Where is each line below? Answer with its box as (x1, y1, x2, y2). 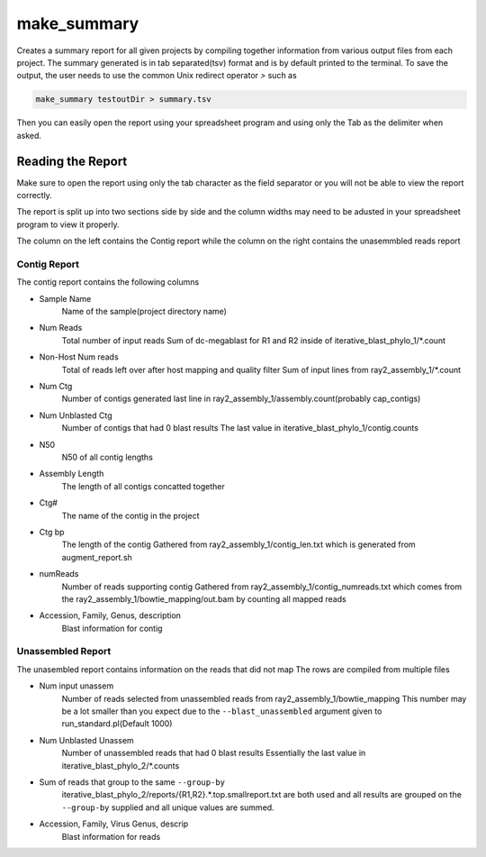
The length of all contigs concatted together (61, 480, 225, 491)
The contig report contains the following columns (16, 277, 200, 287)
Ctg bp (39, 526, 65, 537)
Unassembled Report (16, 645, 112, 658)
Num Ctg (39, 381, 73, 392)
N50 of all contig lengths (61, 451, 153, 462)
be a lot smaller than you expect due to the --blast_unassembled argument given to (61, 706, 382, 716)
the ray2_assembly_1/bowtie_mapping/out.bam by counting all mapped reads (61, 593, 346, 604)
